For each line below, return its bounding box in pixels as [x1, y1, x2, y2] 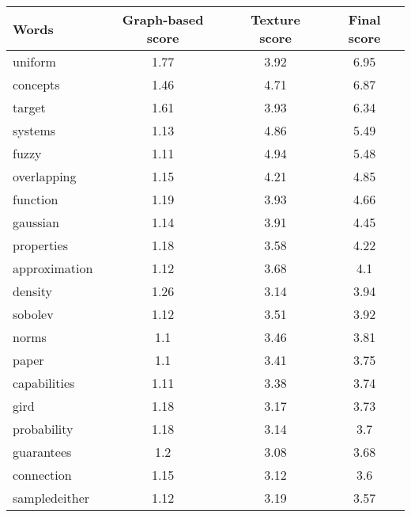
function [13, 190, 58, 208]
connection [13, 466, 72, 484]
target [13, 98, 46, 116]
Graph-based [122, 10, 204, 29]
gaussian [13, 213, 59, 231]
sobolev [13, 305, 54, 323]
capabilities [13, 374, 75, 392]
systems [13, 121, 56, 139]
